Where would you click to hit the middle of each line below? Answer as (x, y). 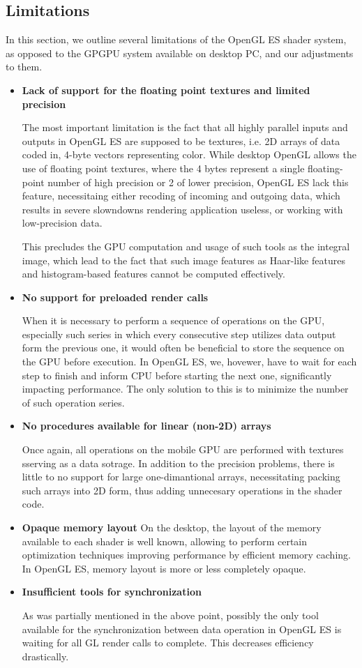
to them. (24, 67)
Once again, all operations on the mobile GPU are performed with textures (183, 449)
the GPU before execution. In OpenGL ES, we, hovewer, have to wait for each (189, 362)
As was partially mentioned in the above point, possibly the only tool (170, 615)
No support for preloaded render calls (115, 297)
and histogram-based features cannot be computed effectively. (153, 274)
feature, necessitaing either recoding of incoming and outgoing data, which (181, 196)
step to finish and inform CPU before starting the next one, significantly (177, 375)
